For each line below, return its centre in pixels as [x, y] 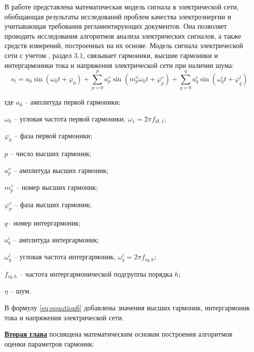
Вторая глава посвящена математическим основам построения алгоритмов [119, 334]
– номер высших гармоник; [57, 187]
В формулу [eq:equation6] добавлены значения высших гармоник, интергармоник [127, 307]
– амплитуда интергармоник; [56, 240]
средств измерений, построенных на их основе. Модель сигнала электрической [124, 45]
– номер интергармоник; [44, 223]
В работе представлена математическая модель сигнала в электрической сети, [122, 6]
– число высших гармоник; [51, 153]
